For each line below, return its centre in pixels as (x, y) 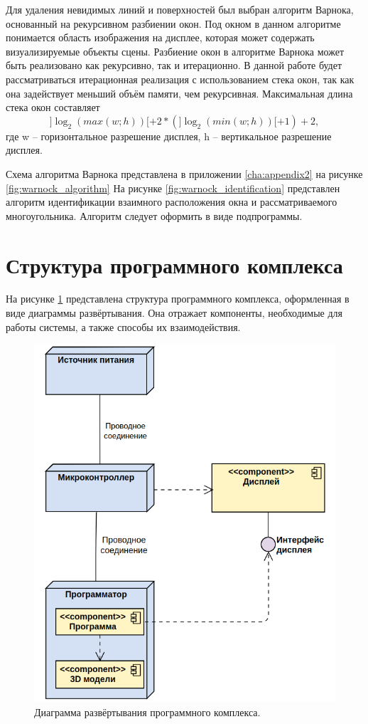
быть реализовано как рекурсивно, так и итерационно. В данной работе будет (174, 65)
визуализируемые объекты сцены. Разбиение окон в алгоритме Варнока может (175, 51)
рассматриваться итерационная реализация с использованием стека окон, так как (180, 79)
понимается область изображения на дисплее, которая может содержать (160, 37)
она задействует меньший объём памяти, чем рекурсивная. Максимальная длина (179, 93)
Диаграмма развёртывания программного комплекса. (147, 712)
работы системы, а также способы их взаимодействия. (123, 326)
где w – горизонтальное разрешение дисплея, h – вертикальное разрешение (169, 136)
